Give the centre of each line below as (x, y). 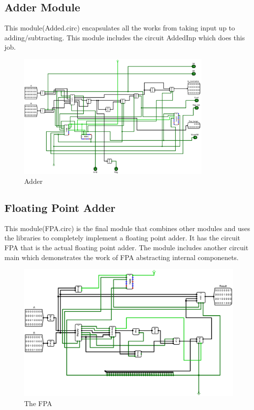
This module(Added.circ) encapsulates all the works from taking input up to (120, 28)
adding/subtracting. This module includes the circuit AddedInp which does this (125, 37)
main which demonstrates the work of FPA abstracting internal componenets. (122, 257)
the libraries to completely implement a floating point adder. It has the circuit (123, 238)
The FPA (38, 403)
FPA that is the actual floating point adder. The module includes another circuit (127, 247)
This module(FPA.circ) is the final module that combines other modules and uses (127, 228)
